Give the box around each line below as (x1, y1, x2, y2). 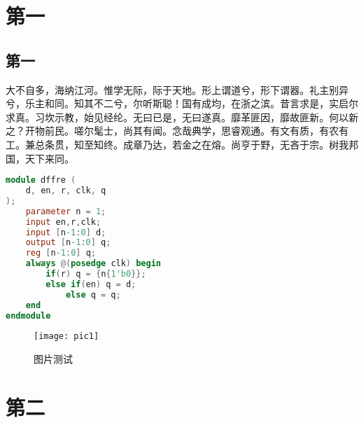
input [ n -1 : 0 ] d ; (25, 227, 106, 237)
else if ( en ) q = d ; (45, 279, 136, 289)
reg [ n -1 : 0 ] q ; (25, 248, 96, 258)
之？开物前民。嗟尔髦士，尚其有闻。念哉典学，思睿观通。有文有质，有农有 (6, 123, 349, 138)
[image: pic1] (34, 331, 99, 342)
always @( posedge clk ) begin (25, 258, 161, 269)
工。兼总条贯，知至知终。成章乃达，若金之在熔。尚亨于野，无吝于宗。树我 (6, 137, 349, 151)
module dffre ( (6, 175, 76, 186)
